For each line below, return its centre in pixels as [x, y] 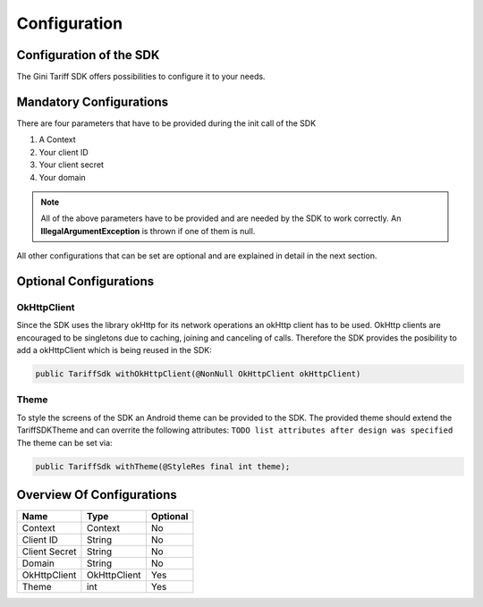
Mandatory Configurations [93, 101]
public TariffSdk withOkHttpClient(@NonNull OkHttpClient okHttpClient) [198, 374]
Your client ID [64, 152]
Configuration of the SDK [88, 55]
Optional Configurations [85, 281]
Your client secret [72, 164]
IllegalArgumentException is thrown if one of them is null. [148, 231]
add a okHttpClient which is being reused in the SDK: [114, 350]
